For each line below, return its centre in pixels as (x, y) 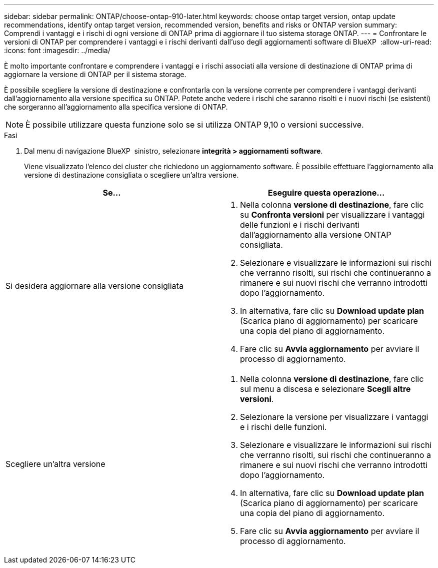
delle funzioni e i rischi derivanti (300, 225)
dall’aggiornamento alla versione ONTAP (316, 235)
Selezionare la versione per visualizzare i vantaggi (334, 417)
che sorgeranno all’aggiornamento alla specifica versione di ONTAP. (116, 107)
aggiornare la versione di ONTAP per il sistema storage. (95, 74)
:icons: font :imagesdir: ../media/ (57, 50)
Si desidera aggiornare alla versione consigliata (94, 286)
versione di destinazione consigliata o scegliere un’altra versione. (131, 175)
